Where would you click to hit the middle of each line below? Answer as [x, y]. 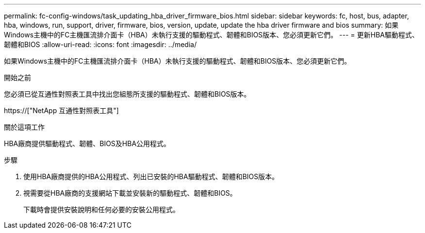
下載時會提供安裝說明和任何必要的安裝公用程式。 [101, 209]
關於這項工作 [24, 127]
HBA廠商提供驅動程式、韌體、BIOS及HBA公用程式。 [87, 143]
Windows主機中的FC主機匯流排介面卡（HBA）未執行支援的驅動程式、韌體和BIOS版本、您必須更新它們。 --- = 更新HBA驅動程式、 [211, 35]
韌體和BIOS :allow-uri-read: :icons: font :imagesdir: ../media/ [100, 44]
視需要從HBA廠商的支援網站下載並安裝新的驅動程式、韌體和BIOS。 [130, 193]
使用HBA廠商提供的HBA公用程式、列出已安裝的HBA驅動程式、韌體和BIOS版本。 [151, 176]
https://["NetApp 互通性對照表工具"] [61, 110]
